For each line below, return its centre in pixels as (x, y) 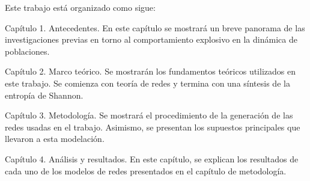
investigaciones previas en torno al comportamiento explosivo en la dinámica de (151, 39)
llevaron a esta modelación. (55, 139)
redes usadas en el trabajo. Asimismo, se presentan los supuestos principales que (153, 127)
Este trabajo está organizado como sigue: (80, 7)
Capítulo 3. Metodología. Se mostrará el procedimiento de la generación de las (149, 115)
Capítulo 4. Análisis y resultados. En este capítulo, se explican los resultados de (152, 158)
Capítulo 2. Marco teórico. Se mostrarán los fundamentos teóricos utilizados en (150, 71)
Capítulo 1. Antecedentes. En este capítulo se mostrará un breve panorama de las (155, 27)
